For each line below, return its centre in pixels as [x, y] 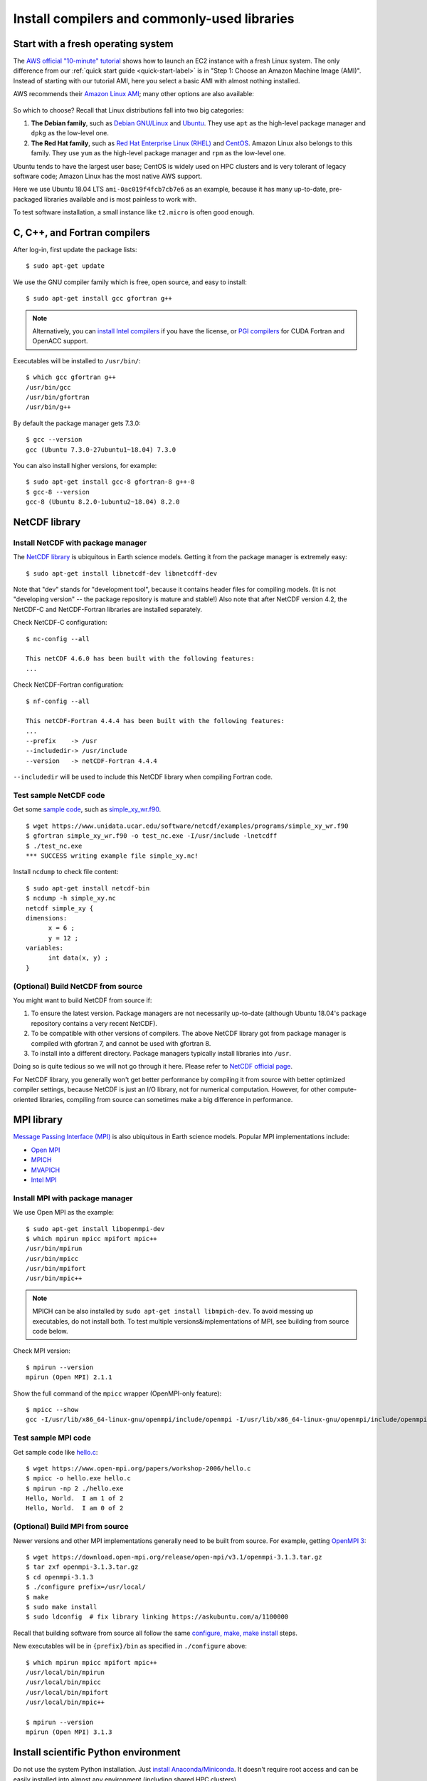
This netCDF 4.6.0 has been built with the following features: [141, 659]
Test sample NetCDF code [59, 796]
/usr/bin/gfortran [58, 397]
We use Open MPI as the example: [63, 1213]
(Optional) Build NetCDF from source [78, 986]
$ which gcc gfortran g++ [71, 377]
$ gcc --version [54, 440]
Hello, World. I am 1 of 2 [75, 1499]
